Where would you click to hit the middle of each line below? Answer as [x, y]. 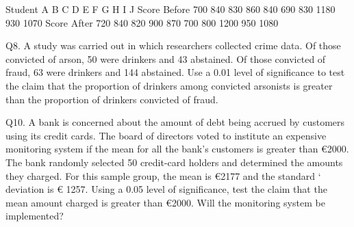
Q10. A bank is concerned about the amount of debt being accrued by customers [175, 122]
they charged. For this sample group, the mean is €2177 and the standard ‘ [163, 175]
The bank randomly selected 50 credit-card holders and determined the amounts [174, 162]
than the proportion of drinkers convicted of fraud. [112, 99]
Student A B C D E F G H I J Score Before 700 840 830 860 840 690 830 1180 [170, 9]
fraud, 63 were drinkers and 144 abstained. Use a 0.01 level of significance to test [175, 72]
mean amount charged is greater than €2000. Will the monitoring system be [165, 202]
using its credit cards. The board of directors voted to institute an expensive [166, 135]
